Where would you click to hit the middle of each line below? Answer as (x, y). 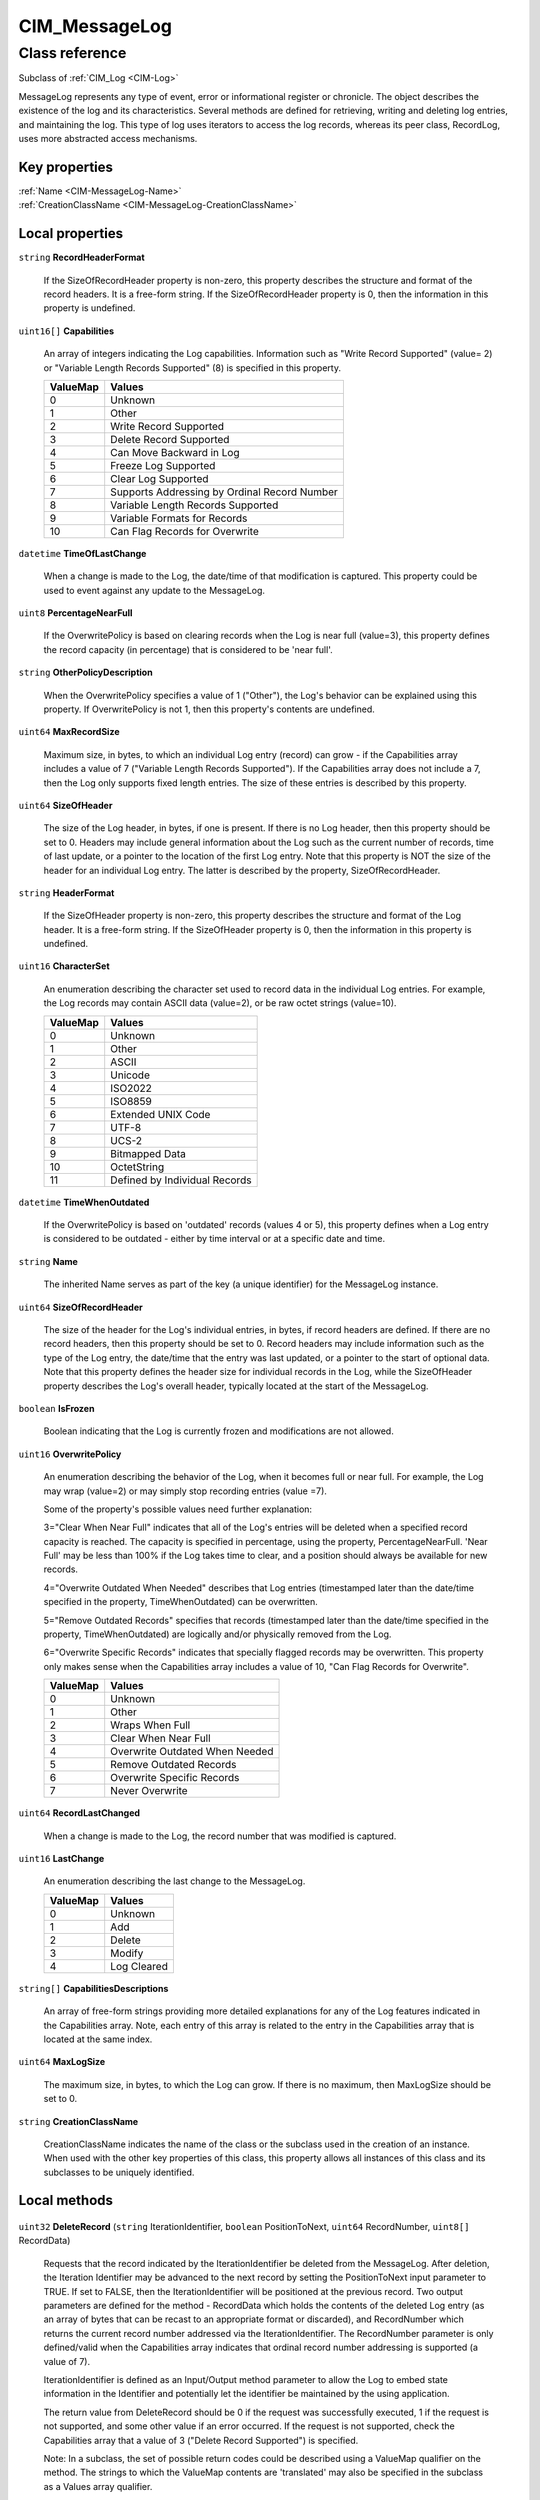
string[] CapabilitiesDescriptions (93, 1988)
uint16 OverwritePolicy (70, 1454)
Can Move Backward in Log (175, 452)
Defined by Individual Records (181, 1180)
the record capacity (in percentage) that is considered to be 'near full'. (188, 649)
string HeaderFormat (66, 892)
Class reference (72, 53)
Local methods (66, 2200)
